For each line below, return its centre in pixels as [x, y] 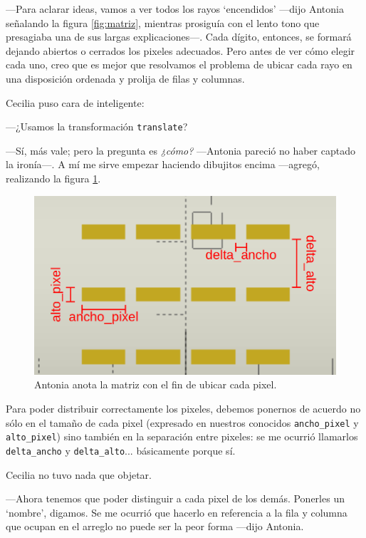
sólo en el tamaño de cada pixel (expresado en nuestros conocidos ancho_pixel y [182, 422]
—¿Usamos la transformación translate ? [97, 126]
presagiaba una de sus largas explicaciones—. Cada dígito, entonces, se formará [179, 37]
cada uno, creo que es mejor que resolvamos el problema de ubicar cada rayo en [179, 64]
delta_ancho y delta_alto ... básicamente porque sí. [121, 450]
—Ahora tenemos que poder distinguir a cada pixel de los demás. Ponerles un [175, 498]
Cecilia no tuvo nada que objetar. [79, 474]
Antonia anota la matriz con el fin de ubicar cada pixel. [156, 384]
